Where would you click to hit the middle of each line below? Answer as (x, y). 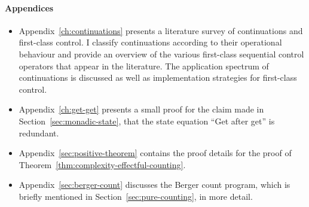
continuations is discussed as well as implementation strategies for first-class (158, 77)
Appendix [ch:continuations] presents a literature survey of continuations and (161, 30)
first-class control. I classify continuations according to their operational (150, 42)
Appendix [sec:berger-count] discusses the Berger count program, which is (154, 185)
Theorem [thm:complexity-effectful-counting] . (102, 164)
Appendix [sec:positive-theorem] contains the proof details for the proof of (155, 153)
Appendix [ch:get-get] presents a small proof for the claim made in (141, 109)
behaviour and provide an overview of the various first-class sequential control (161, 54)
